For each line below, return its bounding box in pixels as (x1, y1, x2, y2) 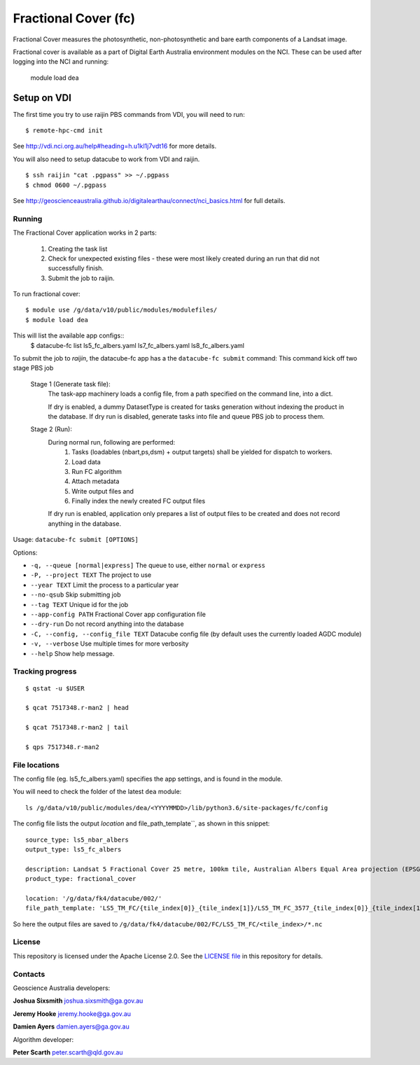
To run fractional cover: (13, 290, 80, 298)
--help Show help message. (30, 649, 115, 657)
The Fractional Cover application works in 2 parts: (13, 228, 157, 237)
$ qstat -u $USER (25, 684, 85, 692)
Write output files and (71, 487, 134, 495)
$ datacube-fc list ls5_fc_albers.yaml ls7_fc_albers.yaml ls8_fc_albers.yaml (30, 341, 245, 349)
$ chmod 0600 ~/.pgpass (25, 181, 107, 189)
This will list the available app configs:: (13, 331, 125, 340)
